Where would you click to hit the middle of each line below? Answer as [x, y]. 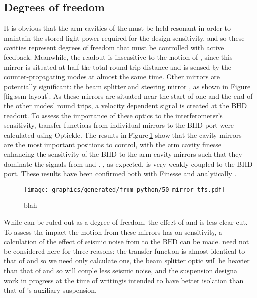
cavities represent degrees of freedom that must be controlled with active [114, 47]
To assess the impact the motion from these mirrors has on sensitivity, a [113, 231]
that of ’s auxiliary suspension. [50, 290]
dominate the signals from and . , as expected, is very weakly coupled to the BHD [128, 164]
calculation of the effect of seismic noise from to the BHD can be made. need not [127, 241]
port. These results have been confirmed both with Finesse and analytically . [120, 174]
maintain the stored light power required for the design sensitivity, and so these [124, 37]
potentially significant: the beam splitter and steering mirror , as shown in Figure [127, 86]
